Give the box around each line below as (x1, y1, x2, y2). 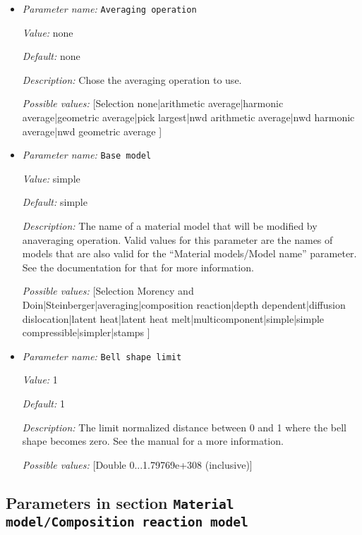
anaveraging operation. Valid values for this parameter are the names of (22, 232, 333, 247)
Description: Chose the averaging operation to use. (22, 72, 242, 87)
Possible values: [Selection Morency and (22, 283, 194, 298)
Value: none (22, 25, 73, 39)
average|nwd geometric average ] (22, 123, 162, 138)
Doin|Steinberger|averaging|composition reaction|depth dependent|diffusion (22, 297, 346, 312)
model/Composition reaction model (6, 514, 248, 529)
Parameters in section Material (6, 491, 234, 513)
